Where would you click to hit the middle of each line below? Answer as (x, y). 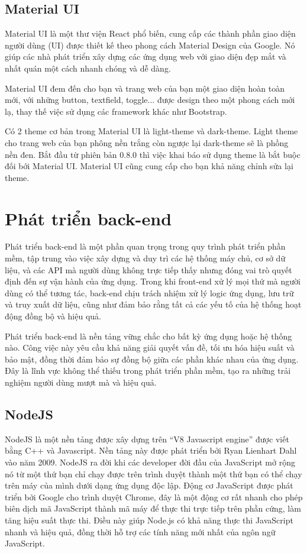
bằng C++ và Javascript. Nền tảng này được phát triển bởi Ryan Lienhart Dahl (151, 450)
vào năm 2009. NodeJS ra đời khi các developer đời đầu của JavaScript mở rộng (150, 462)
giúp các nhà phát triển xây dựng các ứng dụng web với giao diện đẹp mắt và (146, 56)
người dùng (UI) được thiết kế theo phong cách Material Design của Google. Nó (150, 45)
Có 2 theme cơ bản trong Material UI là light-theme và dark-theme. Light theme (151, 131)
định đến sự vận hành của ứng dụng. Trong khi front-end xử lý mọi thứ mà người (153, 281)
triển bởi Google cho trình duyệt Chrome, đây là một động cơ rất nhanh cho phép (154, 497)
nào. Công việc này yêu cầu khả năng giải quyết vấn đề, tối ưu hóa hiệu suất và (150, 347)
